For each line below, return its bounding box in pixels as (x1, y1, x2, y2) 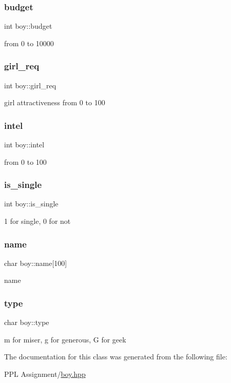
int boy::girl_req (4, 80, 56, 90)
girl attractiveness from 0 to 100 (4, 97, 105, 108)
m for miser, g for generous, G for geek (4, 334, 126, 344)
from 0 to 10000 (4, 37, 54, 48)
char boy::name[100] (4, 257, 67, 268)
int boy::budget (4, 21, 52, 31)
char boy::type (4, 317, 49, 328)
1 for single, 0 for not (4, 216, 71, 226)
